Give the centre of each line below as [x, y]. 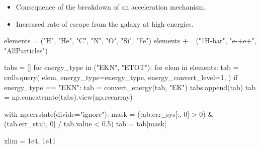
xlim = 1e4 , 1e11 [30, 140]
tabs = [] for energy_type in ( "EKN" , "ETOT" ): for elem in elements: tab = [121, 67]
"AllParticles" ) [26, 50]
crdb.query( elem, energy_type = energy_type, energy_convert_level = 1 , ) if [121, 77]
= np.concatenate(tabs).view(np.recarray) [68, 97]
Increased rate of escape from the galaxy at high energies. [105, 23]
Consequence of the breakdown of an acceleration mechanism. [111, 7]
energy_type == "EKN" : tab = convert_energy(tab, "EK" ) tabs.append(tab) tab [130, 87]
